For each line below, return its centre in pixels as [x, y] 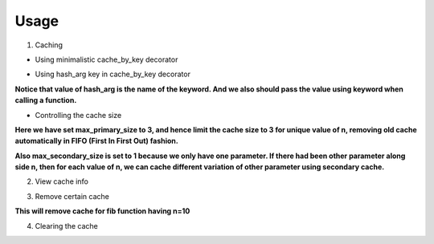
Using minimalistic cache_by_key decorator [106, 59]
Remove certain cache [72, 196]
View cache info [61, 181]
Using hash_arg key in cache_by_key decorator [113, 74]
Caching [49, 45]
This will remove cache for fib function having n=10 [102, 211]
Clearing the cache [66, 226]
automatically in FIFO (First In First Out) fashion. [96, 141]
